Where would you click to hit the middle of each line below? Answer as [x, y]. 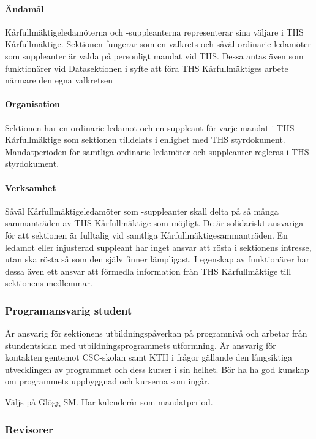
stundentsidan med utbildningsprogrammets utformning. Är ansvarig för [141, 345]
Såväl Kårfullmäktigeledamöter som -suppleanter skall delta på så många [142, 211]
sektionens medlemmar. [49, 283]
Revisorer [29, 429]
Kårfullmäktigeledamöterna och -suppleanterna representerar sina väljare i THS [154, 32]
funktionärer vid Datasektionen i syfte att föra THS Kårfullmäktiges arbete [147, 68]
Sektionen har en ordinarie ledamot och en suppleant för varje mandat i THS [150, 127]
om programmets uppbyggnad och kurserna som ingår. [107, 381]
